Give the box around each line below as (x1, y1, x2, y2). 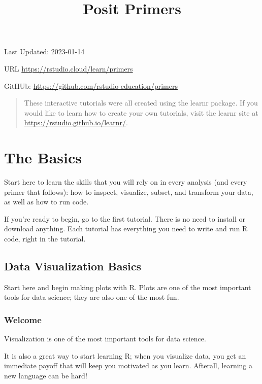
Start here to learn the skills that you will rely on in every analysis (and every (4, 177, 247, 187)
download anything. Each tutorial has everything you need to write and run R (4, 223, 248, 234)
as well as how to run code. (4, 196, 89, 207)
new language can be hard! (4, 370, 87, 381)
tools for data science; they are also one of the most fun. (4, 292, 179, 302)
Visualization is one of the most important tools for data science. (4, 333, 206, 344)
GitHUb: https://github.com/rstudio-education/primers (4, 80, 178, 91)
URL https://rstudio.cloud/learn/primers (4, 63, 133, 74)
